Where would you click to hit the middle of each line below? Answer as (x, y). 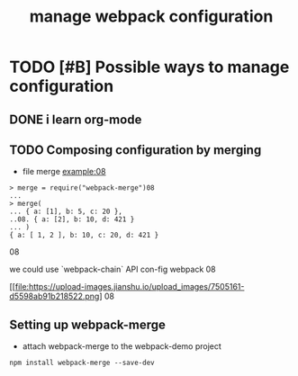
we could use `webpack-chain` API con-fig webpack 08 (113, 269)
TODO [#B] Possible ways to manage (149, 67)
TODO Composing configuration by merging (135, 150)
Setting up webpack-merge (88, 324)
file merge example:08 (64, 172)
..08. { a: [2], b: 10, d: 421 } (72, 219)
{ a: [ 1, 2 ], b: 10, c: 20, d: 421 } (84, 236)
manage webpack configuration (151, 17)
